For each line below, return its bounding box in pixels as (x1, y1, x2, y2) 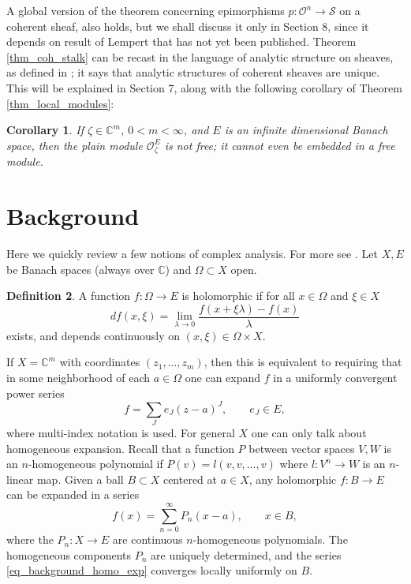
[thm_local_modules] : (6, 95, 114, 111)
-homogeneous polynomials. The (192, 531, 348, 548)
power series (6, 384, 65, 401)
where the (6, 531, 54, 548)
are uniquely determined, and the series (151, 546, 342, 563)
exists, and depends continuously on (6, 327, 181, 343)
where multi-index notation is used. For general (6, 424, 235, 440)
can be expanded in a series (6, 486, 140, 503)
